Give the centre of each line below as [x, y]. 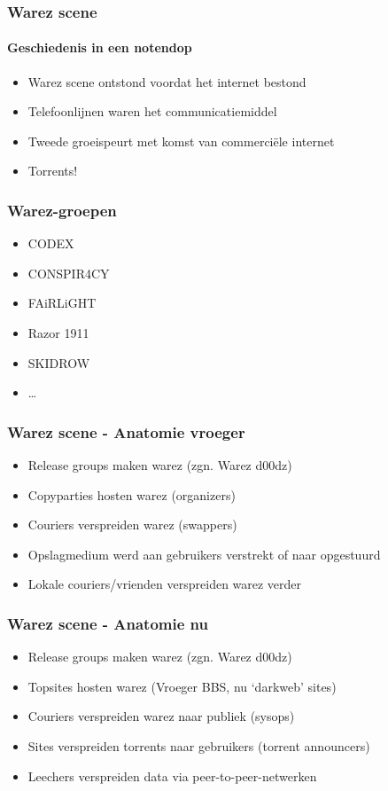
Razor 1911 [58, 333]
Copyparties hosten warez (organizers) [132, 494]
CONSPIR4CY [69, 273]
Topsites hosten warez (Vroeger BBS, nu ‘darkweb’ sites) [182, 686]
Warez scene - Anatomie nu [108, 623]
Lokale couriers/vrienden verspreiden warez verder [165, 584]
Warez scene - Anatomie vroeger [126, 431]
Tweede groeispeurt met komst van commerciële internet [181, 141]
